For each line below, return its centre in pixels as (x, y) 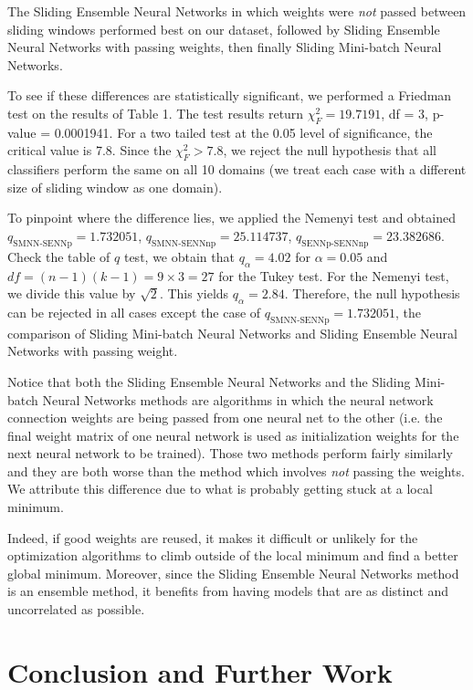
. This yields (194, 293)
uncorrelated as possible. (76, 609)
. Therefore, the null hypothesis (372, 293)
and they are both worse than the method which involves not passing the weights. (236, 470)
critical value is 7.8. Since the (89, 150)
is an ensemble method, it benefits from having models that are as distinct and (228, 591)
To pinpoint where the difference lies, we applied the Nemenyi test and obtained (231, 218)
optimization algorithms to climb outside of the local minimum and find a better (233, 555)
